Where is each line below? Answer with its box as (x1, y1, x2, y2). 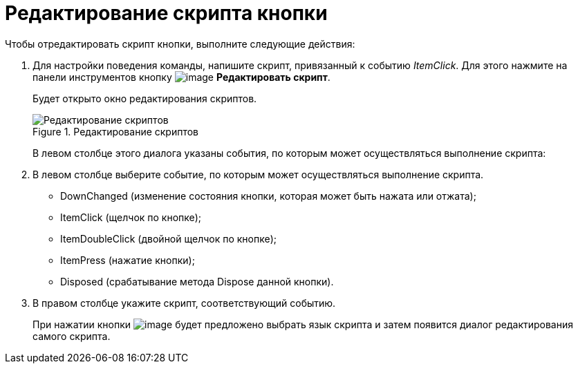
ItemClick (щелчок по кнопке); (60, 211, 202, 223)
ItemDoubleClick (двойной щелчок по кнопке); (60, 232, 277, 245)
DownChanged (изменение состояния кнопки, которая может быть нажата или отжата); (60, 189, 476, 202)
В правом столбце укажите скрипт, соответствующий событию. (32, 296, 336, 309)
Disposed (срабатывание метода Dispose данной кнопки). (60, 275, 334, 287)
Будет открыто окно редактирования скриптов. (32, 92, 257, 104)
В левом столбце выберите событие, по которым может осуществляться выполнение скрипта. (32, 168, 484, 180)
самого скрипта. (32, 330, 111, 342)
